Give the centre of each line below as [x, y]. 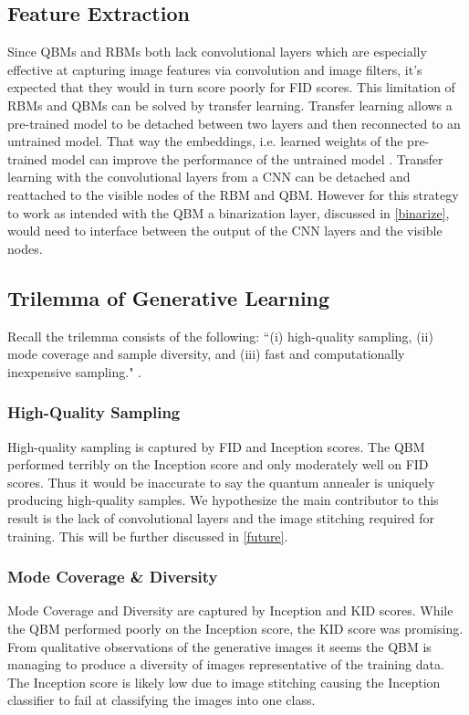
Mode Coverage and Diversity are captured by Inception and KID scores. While [230, 610]
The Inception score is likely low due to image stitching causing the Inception [224, 682]
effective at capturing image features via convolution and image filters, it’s [215, 69]
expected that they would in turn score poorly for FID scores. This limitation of [231, 87]
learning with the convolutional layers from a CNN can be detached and [209, 177]
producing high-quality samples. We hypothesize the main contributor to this [223, 500]
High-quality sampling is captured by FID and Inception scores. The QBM [216, 446]
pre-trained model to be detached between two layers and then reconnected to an [234, 123]
